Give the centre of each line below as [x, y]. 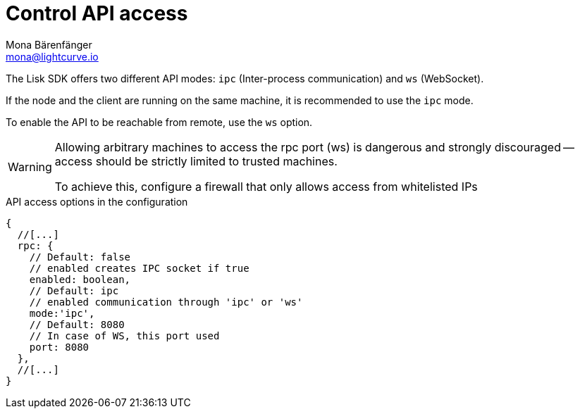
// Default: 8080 [77, 324]
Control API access [97, 13]
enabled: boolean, [80, 279]
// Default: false [80, 257]
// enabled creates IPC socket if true [139, 268]
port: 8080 [59, 347]
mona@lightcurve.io [52, 56]
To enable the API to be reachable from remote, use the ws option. [159, 122]
